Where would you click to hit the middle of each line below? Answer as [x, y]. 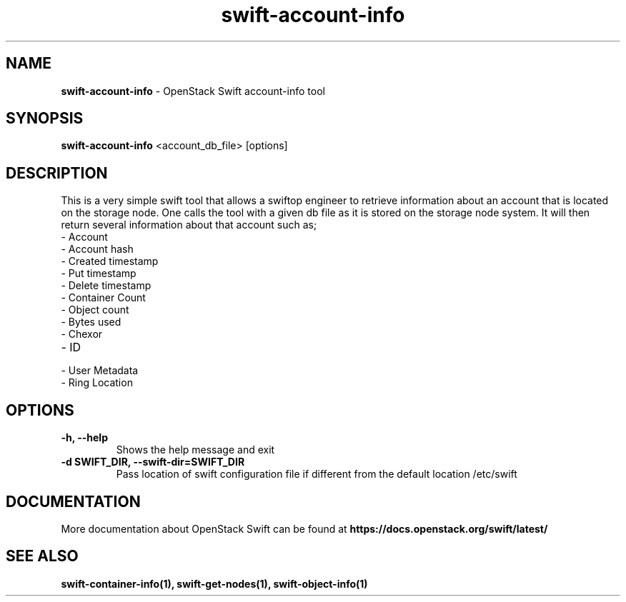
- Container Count [103, 298]
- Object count [95, 310]
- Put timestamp [99, 274]
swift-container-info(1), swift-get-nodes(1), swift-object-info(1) [214, 583]
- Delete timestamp [106, 286]
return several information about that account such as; [189, 225]
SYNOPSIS [45, 119]
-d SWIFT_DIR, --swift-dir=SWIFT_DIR [153, 462]
